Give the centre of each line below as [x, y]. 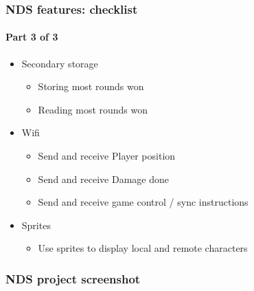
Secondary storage [60, 63]
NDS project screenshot [73, 278]
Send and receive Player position [107, 156]
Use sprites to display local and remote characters [143, 248]
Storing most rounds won [91, 86]
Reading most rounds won [93, 109]
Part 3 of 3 [32, 37]
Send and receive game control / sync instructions [143, 202]
